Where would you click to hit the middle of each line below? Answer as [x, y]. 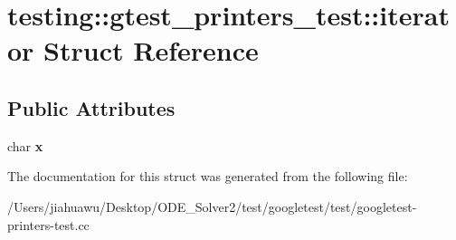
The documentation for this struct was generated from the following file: [208, 176]
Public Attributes [91, 107]
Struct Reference [151, 50]
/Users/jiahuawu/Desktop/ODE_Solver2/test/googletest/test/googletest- [212, 206]
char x [25, 145]
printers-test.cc [48, 224]
